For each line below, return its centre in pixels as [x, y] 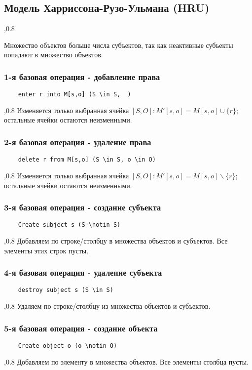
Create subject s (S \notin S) [69, 225]
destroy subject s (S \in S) [66, 290]
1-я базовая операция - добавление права [82, 76]
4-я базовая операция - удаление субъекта [83, 272]
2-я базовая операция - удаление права [78, 142]
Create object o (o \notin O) [68, 346]
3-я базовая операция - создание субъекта [83, 207]
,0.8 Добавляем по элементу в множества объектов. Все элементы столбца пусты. [126, 361]
